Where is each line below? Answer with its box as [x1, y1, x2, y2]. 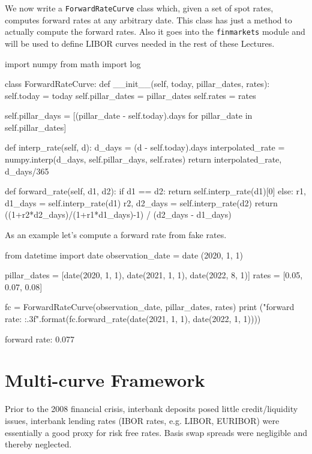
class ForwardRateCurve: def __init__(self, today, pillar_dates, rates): [5, 77, 270, 90]
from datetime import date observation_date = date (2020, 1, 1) [5, 248, 243, 261]
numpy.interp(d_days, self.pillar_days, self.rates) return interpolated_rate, [5, 153, 282, 166]
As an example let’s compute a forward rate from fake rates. [5, 228, 227, 241]
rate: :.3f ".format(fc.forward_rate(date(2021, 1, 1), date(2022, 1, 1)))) [5, 312, 261, 324]
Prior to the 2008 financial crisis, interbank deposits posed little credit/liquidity [5, 402, 298, 415]
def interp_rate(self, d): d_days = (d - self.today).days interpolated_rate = [5, 141, 285, 154]
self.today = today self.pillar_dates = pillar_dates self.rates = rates [5, 89, 256, 101]
